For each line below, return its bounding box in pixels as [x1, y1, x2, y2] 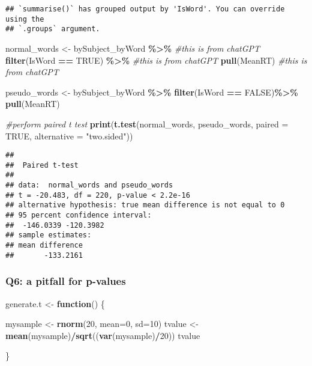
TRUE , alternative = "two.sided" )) [5, 129, 133, 142]
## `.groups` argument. [5, 25, 100, 34]
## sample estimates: [5, 231, 92, 240]
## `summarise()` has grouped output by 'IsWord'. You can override [5, 5, 285, 13]
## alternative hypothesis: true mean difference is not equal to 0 [5, 201, 285, 210]
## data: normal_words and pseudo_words [5, 181, 173, 190]
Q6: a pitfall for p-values [5, 273, 126, 288]
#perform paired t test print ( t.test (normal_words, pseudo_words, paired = [5, 117, 289, 130]
